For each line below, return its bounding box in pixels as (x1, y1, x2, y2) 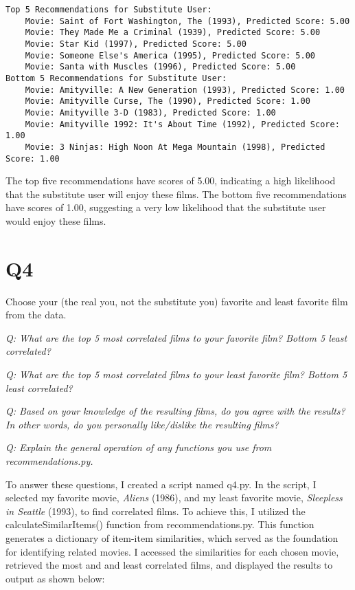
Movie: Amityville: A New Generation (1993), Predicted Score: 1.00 (25, 85, 345, 95)
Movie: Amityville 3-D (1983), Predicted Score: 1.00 (25, 107, 276, 118)
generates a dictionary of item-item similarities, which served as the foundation (5, 531, 339, 545)
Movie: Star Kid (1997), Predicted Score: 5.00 (25, 39, 247, 49)
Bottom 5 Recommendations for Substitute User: (5, 73, 227, 83)
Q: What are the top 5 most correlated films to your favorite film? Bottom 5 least (5, 330, 347, 345)
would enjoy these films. (5, 213, 106, 228)
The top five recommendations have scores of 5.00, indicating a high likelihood (5, 173, 336, 188)
